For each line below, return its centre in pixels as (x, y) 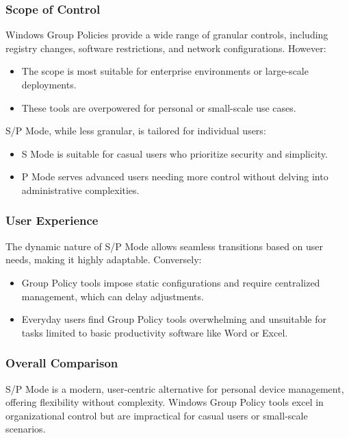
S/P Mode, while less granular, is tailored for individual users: (136, 131)
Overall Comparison (62, 363)
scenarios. (26, 429)
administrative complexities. (80, 190)
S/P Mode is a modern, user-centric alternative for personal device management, (175, 388)
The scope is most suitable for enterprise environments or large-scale (165, 71)
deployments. (49, 84)
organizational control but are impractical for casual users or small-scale (157, 415)
